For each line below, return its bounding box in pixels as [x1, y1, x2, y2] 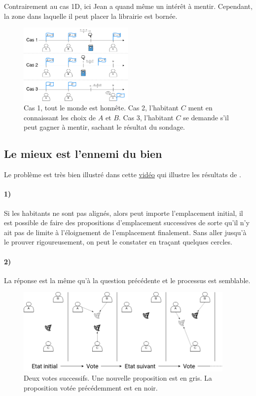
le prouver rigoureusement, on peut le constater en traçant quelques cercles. [4, 237, 232, 247]
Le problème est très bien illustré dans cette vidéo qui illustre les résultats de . [4, 169, 241, 180]
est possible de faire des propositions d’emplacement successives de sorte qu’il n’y [4, 217, 250, 228]
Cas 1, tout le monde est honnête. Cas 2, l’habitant [24, 102, 179, 113]
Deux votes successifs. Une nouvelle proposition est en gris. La [24, 373, 212, 383]
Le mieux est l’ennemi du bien [4, 146, 162, 161]
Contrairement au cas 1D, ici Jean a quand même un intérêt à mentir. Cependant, [4, 1, 253, 11]
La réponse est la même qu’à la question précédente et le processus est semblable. [4, 275, 251, 285]
